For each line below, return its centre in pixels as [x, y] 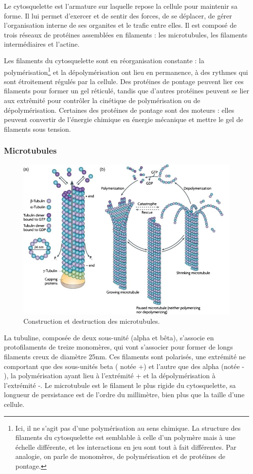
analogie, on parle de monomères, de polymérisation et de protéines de [120, 456]
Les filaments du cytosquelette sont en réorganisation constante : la [104, 60]
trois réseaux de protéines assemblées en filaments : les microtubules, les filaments [126, 34]
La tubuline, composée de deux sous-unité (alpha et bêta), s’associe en [109, 337]
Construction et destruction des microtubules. [92, 321]
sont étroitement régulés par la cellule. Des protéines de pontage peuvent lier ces [124, 81]
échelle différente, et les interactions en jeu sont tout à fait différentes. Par [126, 447]
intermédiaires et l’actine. [42, 44]
